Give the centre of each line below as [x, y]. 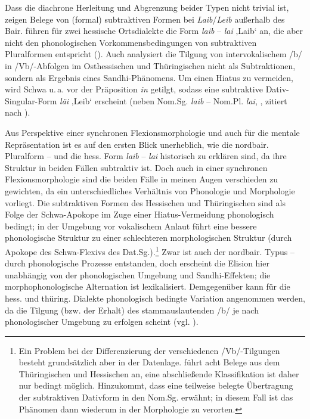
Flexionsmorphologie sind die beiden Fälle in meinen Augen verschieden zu [142, 179]
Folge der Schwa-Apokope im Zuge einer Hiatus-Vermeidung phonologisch [139, 214]
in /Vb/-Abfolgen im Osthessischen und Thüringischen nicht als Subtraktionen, [150, 65]
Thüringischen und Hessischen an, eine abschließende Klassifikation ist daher [159, 373]
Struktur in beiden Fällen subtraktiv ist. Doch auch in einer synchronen [136, 167]
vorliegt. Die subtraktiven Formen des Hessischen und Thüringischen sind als [145, 202]
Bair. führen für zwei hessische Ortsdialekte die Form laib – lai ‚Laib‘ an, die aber [154, 31]
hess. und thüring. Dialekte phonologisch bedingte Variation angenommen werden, [155, 298]
